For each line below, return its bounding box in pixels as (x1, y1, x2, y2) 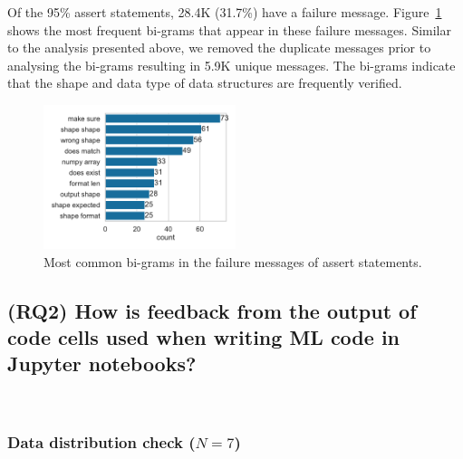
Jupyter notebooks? (7, 349, 197, 378)
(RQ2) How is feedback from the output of (7, 296, 417, 324)
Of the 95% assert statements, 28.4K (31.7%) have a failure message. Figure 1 (7, 3, 442, 21)
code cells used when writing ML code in (7, 322, 400, 350)
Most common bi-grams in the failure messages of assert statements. (43, 252, 422, 271)
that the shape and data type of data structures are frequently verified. (7, 73, 402, 92)
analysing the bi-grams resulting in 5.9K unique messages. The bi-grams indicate (7, 55, 456, 74)
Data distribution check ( (7, 430, 196, 453)
